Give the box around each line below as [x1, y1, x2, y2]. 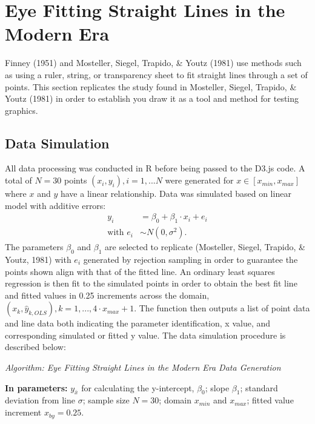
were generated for [165, 174, 234, 187]
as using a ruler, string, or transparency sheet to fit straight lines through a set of [5, 68, 308, 81]
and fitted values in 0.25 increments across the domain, [5, 288, 210, 301]
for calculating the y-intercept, [81, 381, 194, 394]
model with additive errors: [5, 199, 106, 211]
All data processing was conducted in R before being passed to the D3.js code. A [5, 162, 305, 174]
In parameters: [5, 381, 68, 394]
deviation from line [5, 394, 75, 406]
